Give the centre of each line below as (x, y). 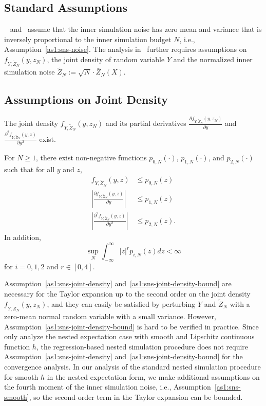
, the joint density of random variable (106, 59)
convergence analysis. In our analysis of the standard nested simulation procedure (132, 366)
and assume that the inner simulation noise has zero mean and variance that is (136, 29)
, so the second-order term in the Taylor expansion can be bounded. (136, 396)
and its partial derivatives (146, 123)
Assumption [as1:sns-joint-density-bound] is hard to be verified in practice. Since (131, 326)
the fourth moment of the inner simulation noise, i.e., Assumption (108, 387)
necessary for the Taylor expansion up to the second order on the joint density (127, 293)
